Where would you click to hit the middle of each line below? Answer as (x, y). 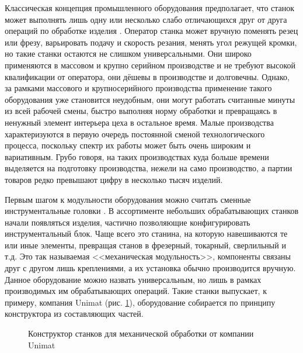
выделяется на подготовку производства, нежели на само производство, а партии (149, 168)
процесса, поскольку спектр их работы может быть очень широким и (128, 145)
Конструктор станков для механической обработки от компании (141, 333)
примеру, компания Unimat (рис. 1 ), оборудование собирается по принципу (140, 302)
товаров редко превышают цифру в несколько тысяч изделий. (114, 179)
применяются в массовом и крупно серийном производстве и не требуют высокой (150, 65)
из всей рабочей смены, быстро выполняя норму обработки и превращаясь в (141, 111)
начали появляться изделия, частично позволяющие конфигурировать (128, 222)
